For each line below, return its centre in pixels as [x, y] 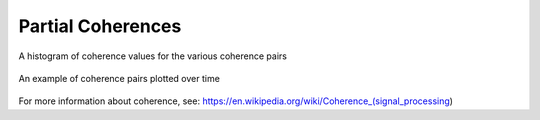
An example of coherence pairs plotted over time [119, 78]
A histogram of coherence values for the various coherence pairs [152, 56]
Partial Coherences [100, 26]
